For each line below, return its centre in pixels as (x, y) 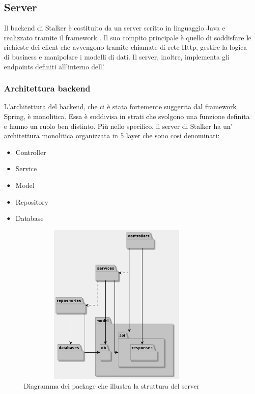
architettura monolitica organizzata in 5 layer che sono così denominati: (112, 136)
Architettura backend (47, 88)
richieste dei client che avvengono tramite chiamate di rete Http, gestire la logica (126, 47)
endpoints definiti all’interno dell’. (55, 66)
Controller (31, 152)
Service (26, 168)
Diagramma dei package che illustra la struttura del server (112, 385)
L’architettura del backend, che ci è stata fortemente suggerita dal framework (120, 106)
